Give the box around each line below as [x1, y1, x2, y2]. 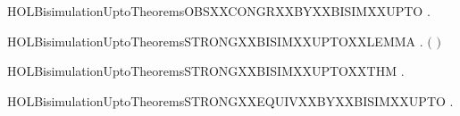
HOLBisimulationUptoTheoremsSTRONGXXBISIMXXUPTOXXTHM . [7, 62, 405, 80]
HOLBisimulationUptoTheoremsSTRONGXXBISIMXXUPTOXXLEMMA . [7, 31, 423, 50]
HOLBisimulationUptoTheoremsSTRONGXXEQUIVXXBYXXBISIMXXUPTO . [7, 91, 454, 110]
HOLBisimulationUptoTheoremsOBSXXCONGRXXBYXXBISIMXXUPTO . [7, 2, 431, 20]
